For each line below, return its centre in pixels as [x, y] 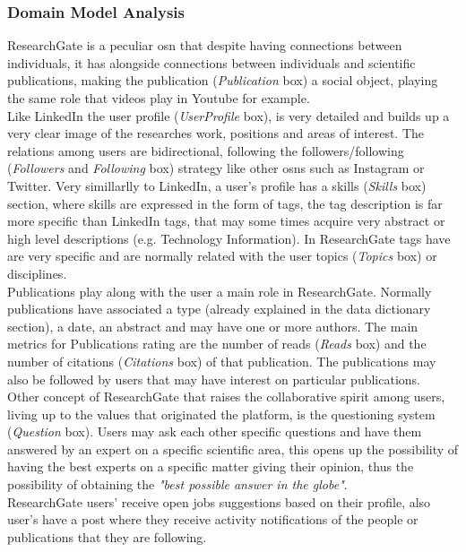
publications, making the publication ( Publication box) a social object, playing [223, 80]
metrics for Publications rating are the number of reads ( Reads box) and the [217, 344]
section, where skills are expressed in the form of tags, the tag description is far [225, 203]
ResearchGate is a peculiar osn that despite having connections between [205, 45]
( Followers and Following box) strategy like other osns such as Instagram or [216, 168]
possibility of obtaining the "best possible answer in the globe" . [177, 484]
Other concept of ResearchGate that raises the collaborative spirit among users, [226, 397]
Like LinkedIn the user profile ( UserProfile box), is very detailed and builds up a [229, 115]
